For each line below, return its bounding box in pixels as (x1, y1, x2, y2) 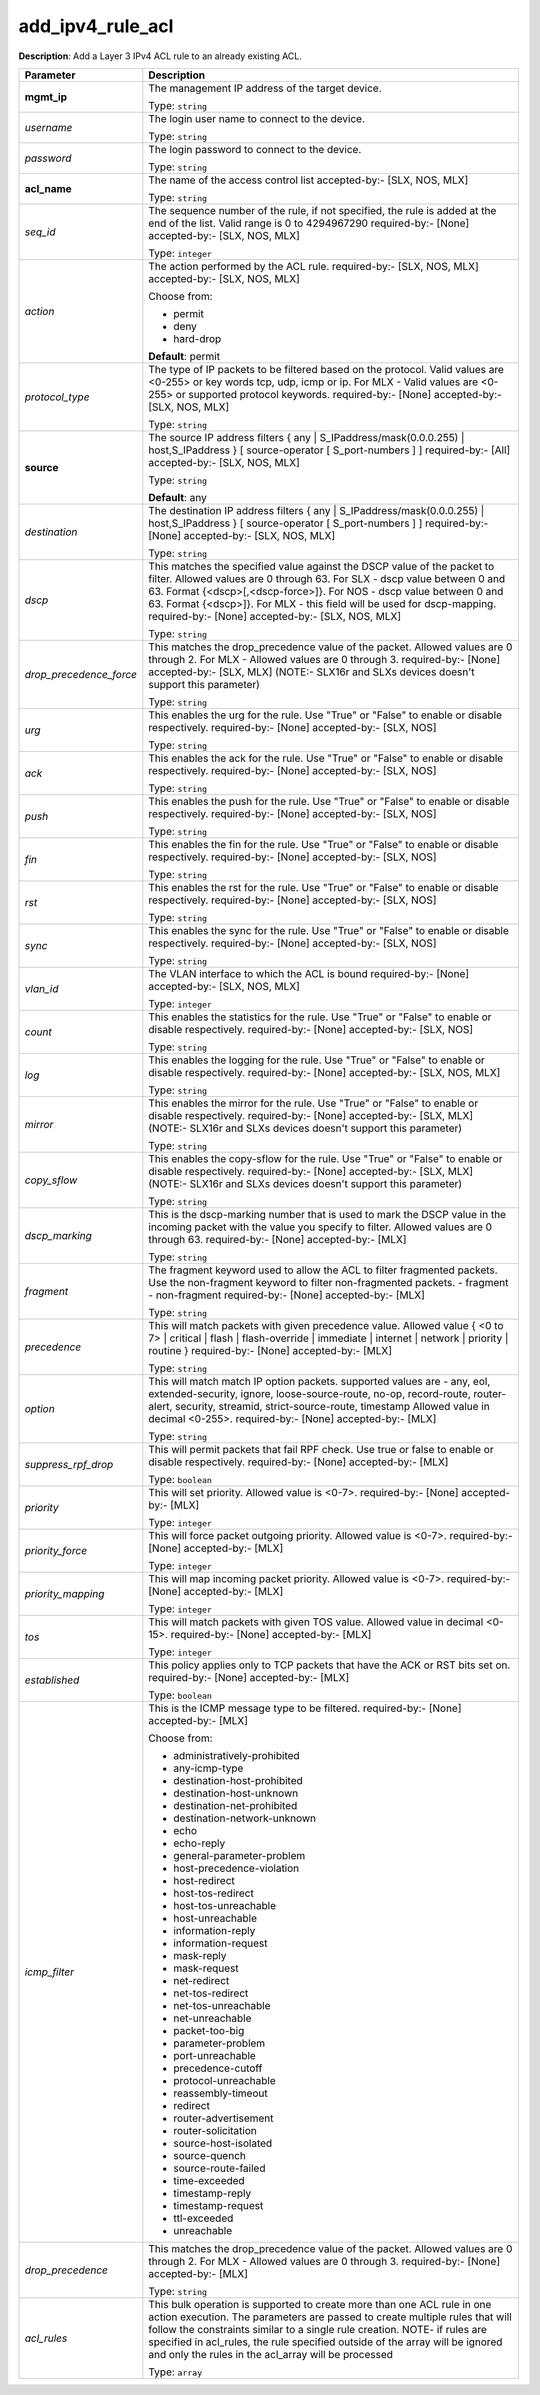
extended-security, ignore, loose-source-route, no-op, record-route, (148, 1386, 472, 1400)
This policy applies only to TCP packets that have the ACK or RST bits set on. (148, 1658, 511, 1672)
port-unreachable (173, 2048, 257, 2062)
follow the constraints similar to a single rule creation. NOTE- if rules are (148, 2322, 487, 2336)
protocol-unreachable (173, 2073, 277, 2087)
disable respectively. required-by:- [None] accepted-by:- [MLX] (148, 1455, 449, 1469)
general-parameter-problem (173, 1848, 306, 1862)
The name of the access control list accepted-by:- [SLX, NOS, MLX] (148, 173, 469, 187)
